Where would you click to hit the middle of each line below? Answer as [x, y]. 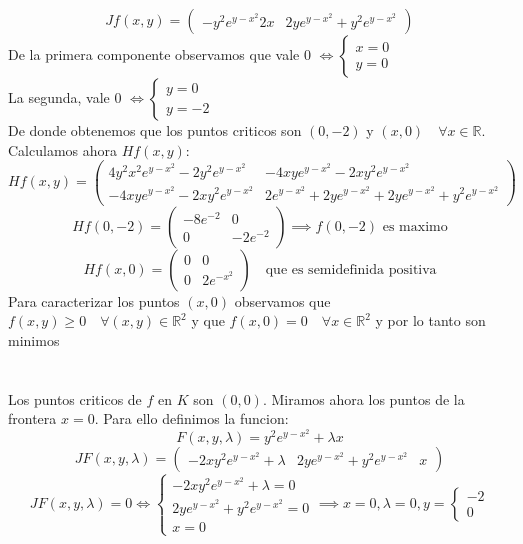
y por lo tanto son [430, 320]
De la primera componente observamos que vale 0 [159, 54]
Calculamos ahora [63, 149]
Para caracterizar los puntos [94, 300]
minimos [34, 339]
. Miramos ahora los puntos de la [363, 398]
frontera [32, 418]
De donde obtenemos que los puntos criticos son [155, 130]
